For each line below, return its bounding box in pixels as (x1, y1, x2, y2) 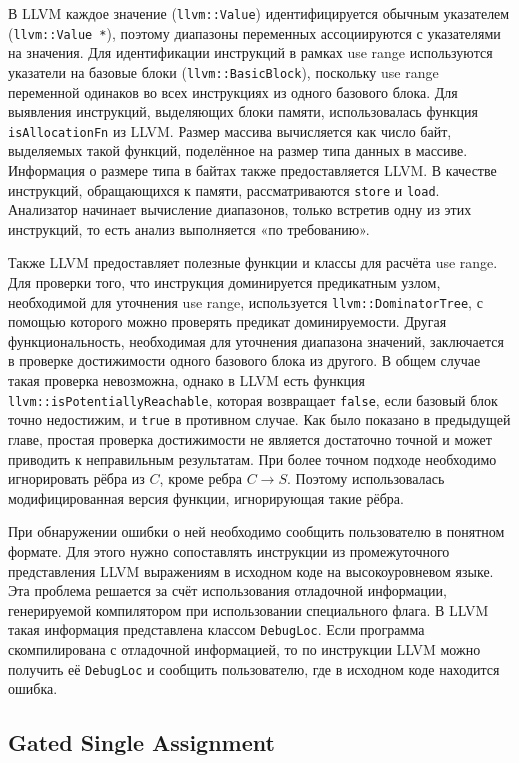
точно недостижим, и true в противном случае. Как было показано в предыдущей (8, 409, 511, 430)
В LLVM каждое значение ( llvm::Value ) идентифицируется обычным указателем (8, 3, 510, 23)
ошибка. (8, 678, 58, 699)
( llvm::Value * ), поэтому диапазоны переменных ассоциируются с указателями (8, 22, 501, 43)
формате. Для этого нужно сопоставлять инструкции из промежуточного (8, 540, 450, 561)
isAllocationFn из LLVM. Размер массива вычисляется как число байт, (8, 120, 452, 141)
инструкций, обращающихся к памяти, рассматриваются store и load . (8, 179, 440, 200)
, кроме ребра (159, 468, 242, 489)
